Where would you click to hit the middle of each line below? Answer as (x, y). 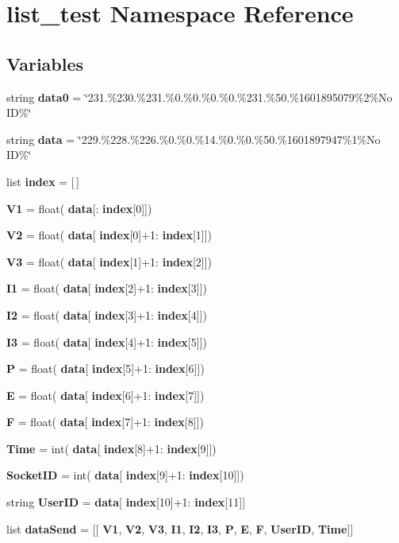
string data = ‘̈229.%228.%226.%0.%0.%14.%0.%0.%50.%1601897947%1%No (194, 139)
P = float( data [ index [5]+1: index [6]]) (106, 368)
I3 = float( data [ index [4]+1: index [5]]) (107, 341)
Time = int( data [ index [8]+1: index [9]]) (111, 448)
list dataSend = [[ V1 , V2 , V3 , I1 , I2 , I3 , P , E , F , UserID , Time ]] (180, 528)
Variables (45, 63)
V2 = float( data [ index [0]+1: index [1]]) (109, 235)
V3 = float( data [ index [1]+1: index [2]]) (109, 261)
